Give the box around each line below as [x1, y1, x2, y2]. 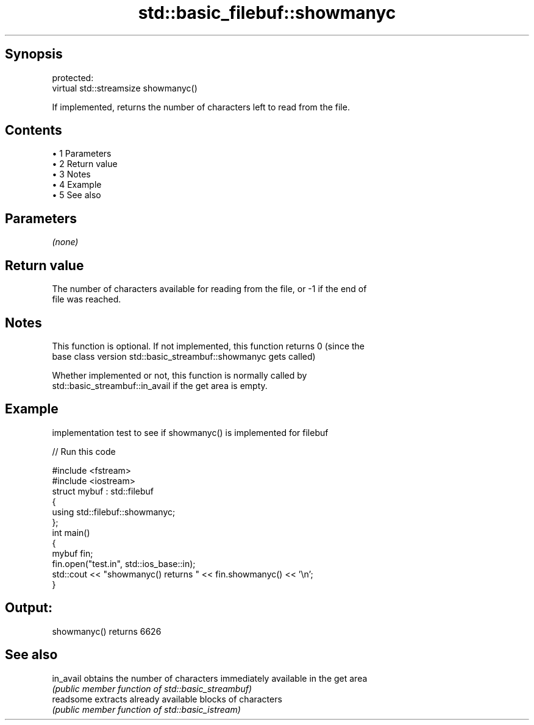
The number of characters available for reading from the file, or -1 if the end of [52, 284, 367, 295]
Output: [5, 600, 52, 616]
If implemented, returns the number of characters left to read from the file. [52, 101, 350, 112]
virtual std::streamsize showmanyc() [52, 82, 198, 93]
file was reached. [52, 294, 121, 305]
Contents [5, 123, 62, 138]
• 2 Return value [52, 159, 118, 170]
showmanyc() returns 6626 [52, 626, 162, 637]
